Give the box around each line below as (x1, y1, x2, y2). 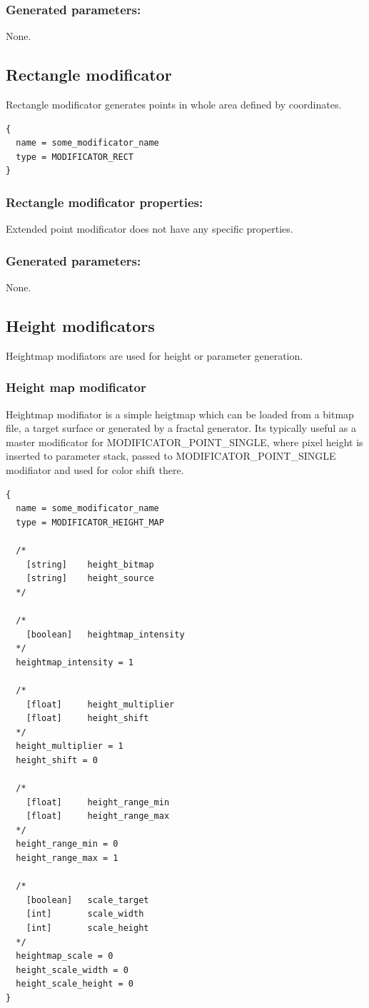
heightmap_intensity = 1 (16, 657, 133, 667)
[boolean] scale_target (26, 894, 149, 905)
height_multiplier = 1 (16, 741, 123, 752)
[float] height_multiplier (26, 699, 175, 710)
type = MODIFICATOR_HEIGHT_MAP (16, 517, 164, 528)
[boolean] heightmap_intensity (26, 629, 185, 640)
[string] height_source (26, 573, 154, 584)
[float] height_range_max (26, 811, 170, 822)
